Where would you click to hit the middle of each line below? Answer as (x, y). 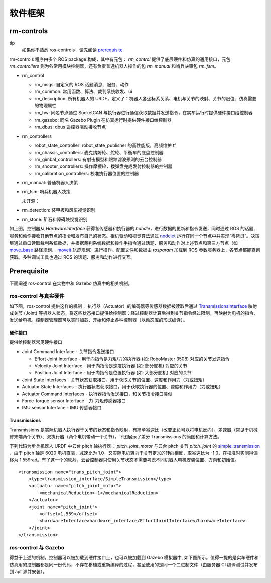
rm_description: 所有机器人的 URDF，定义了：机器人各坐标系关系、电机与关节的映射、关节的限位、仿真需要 (146, 98)
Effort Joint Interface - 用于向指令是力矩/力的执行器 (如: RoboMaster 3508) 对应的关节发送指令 (132, 359)
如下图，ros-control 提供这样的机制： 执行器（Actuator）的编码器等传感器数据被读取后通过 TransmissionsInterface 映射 (133, 306)
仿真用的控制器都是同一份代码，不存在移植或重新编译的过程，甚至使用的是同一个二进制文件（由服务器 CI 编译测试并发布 (133, 564)
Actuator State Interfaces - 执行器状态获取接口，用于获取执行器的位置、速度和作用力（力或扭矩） (122, 387)
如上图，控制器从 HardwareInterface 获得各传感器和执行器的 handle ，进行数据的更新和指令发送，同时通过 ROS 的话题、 (134, 229)
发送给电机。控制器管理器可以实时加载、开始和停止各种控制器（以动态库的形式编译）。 (98, 320)
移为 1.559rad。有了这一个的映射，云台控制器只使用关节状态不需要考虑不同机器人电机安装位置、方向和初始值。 (124, 460)
